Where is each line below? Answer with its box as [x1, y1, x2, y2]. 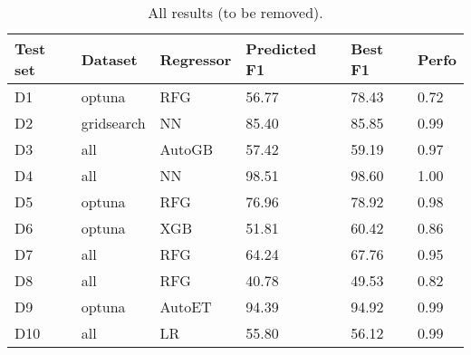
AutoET [159, 296, 212, 317]
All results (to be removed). [148, 2, 323, 23]
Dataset [81, 48, 138, 70]
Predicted [245, 38, 317, 59]
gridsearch [81, 112, 146, 133]
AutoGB [159, 139, 214, 159]
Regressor [159, 48, 232, 70]
